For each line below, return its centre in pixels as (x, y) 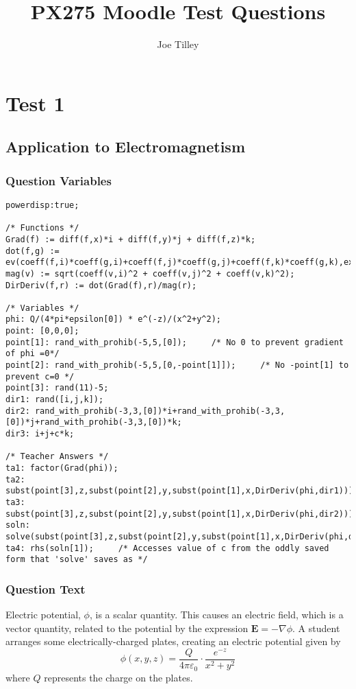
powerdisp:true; (42, 205)
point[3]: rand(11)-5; (57, 388)
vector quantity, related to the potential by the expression (127, 628)
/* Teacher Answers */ (57, 457)
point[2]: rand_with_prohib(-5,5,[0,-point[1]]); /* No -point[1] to (177, 365)
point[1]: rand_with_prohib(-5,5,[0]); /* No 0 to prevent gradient (175, 342)
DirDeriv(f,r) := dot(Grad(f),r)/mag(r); (101, 285)
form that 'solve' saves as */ (77, 560)
